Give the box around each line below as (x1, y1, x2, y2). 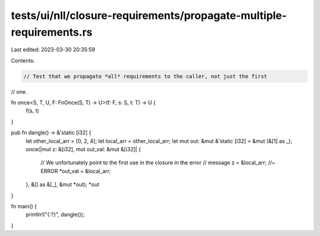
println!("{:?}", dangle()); (25, 211, 85, 218)
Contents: (11, 57, 35, 64)
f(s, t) (25, 107, 40, 114)
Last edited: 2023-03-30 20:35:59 (11, 46, 95, 53)
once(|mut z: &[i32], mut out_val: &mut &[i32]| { (25, 146, 142, 153)
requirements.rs (11, 25, 93, 39)
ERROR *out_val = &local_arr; (40, 167, 111, 174)
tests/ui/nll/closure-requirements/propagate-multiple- (11, 9, 287, 22)
